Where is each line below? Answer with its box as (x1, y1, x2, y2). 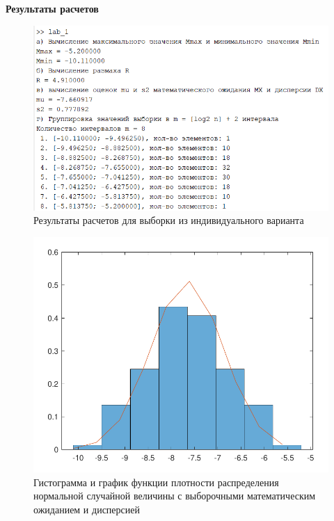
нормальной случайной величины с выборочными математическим (33, 488, 316, 503)
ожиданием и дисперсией (33, 502, 140, 517)
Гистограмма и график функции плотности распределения (33, 474, 279, 489)
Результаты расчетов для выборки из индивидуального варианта (33, 213, 304, 227)
